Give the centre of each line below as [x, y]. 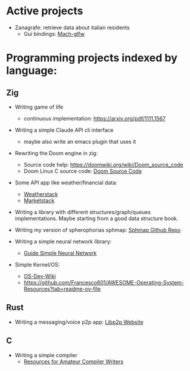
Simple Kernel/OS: [37, 264]
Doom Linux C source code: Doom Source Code [82, 171]
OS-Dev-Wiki [40, 276]
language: [32, 71]
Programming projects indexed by [92, 58]
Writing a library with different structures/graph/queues [82, 212]
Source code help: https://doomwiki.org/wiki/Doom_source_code [103, 165]
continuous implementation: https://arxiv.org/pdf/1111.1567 [94, 118]
